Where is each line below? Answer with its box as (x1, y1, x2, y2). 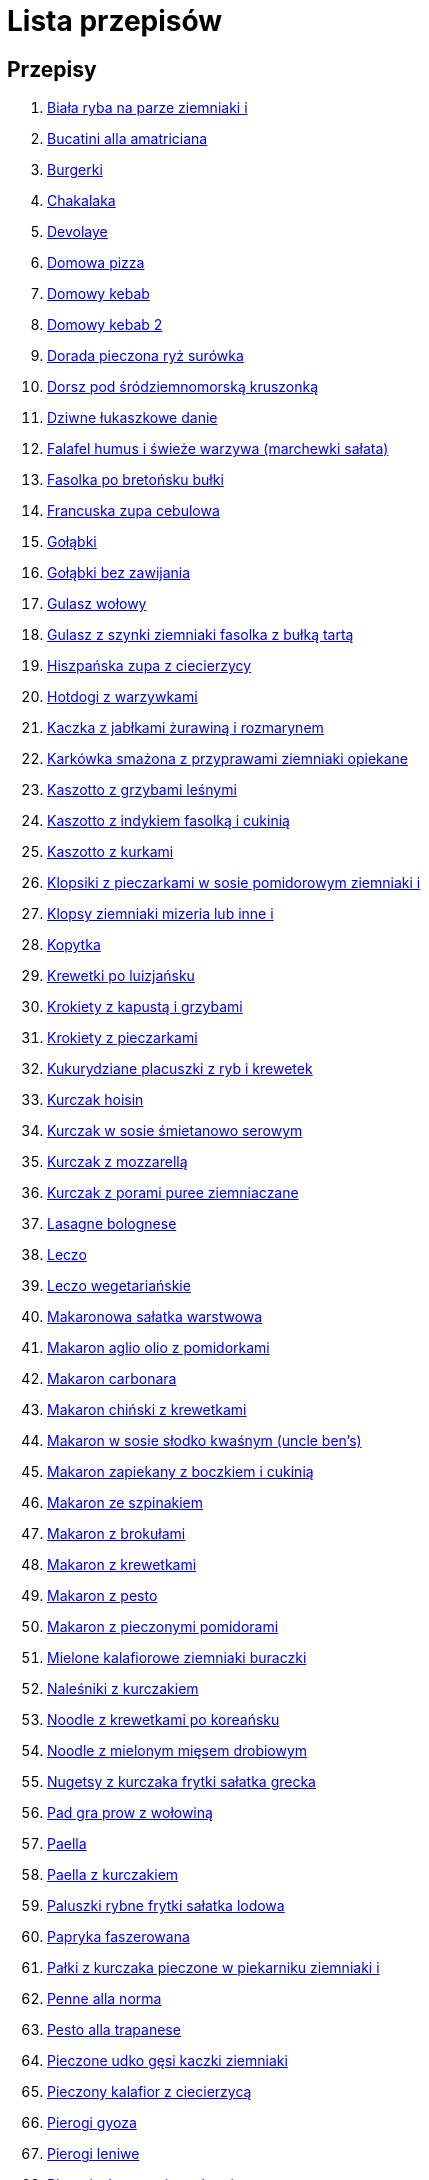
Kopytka (47, 936, 101, 954)
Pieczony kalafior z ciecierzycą (47, 2083, 252, 2101)
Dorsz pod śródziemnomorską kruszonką (47, 378, 319, 396)
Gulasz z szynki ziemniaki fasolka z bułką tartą (47, 626, 354, 644)
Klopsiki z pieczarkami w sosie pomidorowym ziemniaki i (47, 874, 421, 892)
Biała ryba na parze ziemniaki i (47, 99, 248, 117)
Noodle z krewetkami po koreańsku (47, 1711, 280, 1729)
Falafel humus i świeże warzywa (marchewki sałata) (47, 440, 389, 458)
